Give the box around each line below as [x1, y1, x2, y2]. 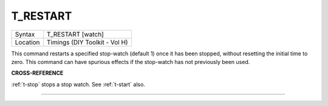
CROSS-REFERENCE [11, 69, 64, 77]
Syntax [15, 30, 35, 38]
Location [15, 38, 40, 46]
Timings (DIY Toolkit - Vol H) [46, 38, 128, 46]
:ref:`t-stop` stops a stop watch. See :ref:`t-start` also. [11, 80, 146, 88]
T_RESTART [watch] [46, 30, 104, 38]
